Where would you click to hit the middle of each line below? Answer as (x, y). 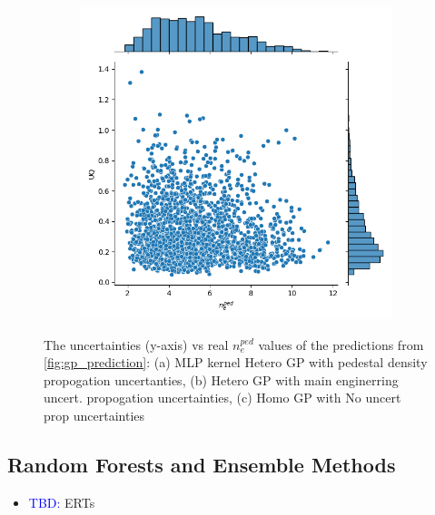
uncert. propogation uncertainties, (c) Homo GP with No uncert (222, 398)
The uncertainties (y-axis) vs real (136, 344)
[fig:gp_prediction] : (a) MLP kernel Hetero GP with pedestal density (236, 362)
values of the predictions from (341, 344)
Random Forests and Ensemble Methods (202, 464)
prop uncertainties (94, 415)
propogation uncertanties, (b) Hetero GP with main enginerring (221, 379)
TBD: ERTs (62, 502)
